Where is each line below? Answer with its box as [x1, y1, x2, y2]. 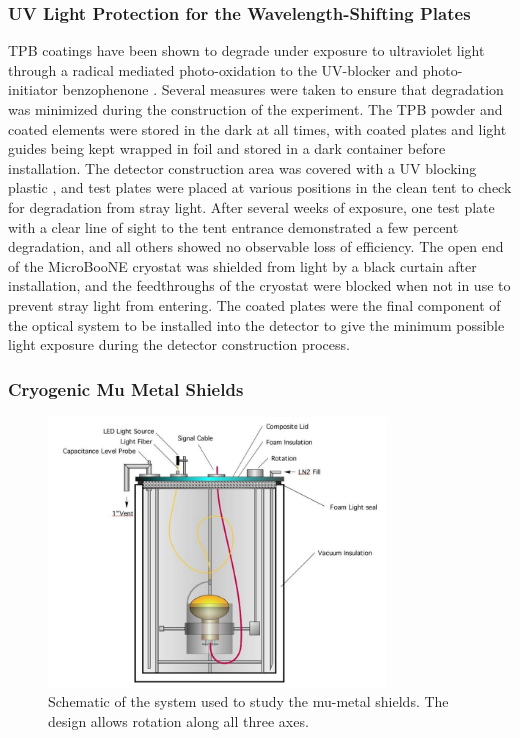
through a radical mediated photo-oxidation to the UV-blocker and [8, 59, 419, 80]
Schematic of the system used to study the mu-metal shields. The [48, 691, 449, 712]
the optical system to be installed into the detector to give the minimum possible [8, 314, 505, 335]
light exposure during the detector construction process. [8, 334, 350, 355]
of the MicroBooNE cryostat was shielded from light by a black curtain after [8, 255, 477, 276]
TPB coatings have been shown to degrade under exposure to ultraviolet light [8, 40, 485, 61]
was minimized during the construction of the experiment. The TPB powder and [8, 99, 503, 119]
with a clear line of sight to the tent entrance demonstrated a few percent [8, 216, 459, 237]
